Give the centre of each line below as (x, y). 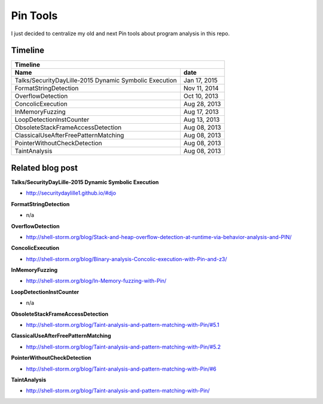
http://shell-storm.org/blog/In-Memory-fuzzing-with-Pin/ (96, 281)
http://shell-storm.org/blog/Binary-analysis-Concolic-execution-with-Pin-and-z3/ (127, 259)
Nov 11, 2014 (201, 88)
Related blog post (44, 168)
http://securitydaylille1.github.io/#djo (71, 193)
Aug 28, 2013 (202, 104)
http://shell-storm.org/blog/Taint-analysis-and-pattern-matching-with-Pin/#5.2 (124, 347)
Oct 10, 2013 (201, 96)
